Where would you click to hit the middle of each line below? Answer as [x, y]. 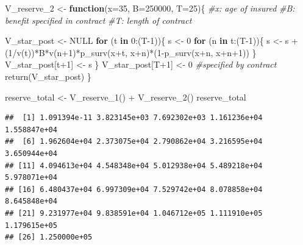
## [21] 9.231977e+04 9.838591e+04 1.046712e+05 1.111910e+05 [134, 213]
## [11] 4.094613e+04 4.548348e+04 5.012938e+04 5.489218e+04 [134, 165]
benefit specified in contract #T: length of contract [98, 20]
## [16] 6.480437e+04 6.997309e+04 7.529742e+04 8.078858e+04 [134, 189]
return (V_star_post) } [48, 76]
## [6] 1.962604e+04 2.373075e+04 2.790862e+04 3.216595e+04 [134, 142]
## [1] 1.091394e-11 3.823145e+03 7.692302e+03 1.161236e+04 [134, 118]
